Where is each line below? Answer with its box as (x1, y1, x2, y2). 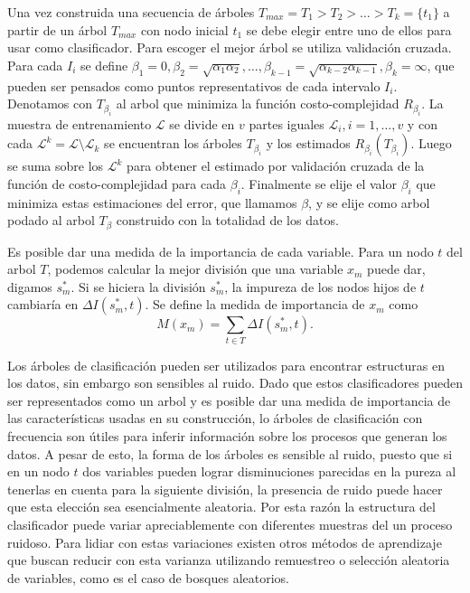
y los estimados (266, 134, 351, 153)
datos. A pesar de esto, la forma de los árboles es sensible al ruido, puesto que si (7, 444, 453, 463)
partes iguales (249, 114, 324, 133)
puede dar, (367, 259, 426, 278)
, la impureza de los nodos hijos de (224, 277, 417, 296)
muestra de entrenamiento (7, 114, 152, 133)
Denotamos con (7, 94, 92, 113)
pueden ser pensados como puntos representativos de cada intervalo (7, 76, 381, 95)
